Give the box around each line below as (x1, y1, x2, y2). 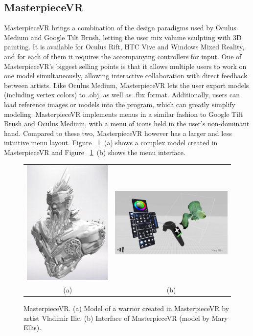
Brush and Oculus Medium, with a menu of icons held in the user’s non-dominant (4, 118, 250, 129)
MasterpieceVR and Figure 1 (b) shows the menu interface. (4, 147, 185, 157)
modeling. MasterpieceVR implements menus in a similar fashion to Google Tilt (4, 109, 243, 119)
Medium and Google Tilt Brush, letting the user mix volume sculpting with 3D (4, 32, 242, 42)
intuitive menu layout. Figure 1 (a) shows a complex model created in (4, 137, 218, 148)
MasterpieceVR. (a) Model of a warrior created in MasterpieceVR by (23, 303, 230, 314)
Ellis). (23, 322, 42, 333)
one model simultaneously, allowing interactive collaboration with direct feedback (4, 70, 248, 81)
